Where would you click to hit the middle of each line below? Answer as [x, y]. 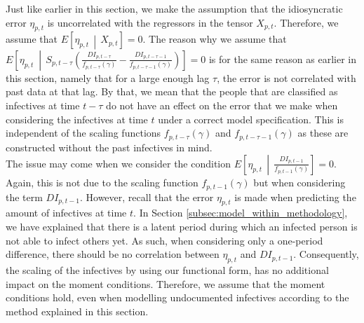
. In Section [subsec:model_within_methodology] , [241, 213]
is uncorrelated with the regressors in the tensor [150, 22]
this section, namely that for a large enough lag [108, 77]
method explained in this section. [77, 311]
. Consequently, [326, 254]
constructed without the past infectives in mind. [109, 147]
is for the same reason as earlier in [282, 59]
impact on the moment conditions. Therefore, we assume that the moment [166, 283]
